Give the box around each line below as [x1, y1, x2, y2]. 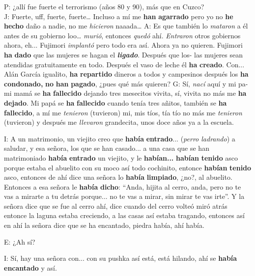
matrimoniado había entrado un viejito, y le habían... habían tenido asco [4, 152, 238, 163]
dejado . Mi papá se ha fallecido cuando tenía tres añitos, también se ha [4, 97, 227, 108]
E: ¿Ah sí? [4, 236, 35, 247]
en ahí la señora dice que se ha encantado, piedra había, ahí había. [4, 220, 204, 230]
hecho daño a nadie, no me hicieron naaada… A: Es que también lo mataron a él [4, 21, 248, 31]
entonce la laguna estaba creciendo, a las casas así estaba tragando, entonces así [4, 210, 245, 221]
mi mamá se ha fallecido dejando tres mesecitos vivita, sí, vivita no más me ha [4, 88, 247, 98]
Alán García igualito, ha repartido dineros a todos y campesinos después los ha [4, 69, 249, 79]
